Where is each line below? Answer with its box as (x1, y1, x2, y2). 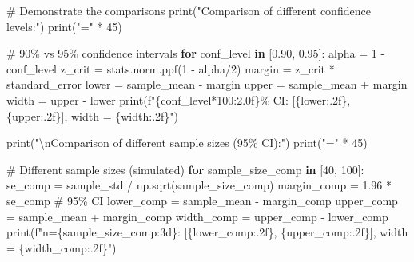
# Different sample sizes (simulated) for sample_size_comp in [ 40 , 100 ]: (6, 161, 364, 177)
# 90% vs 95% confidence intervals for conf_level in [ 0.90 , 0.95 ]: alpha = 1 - (6, 45, 385, 62)
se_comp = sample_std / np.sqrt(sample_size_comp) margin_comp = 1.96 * (6, 177, 392, 193)
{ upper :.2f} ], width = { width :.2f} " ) (6, 107, 179, 124)
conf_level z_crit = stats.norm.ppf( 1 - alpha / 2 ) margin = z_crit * (6, 60, 335, 77)
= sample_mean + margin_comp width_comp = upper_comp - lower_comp (6, 208, 388, 224)
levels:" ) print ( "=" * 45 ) (6, 18, 122, 34)
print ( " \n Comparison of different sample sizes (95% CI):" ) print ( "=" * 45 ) (6, 134, 368, 151)
